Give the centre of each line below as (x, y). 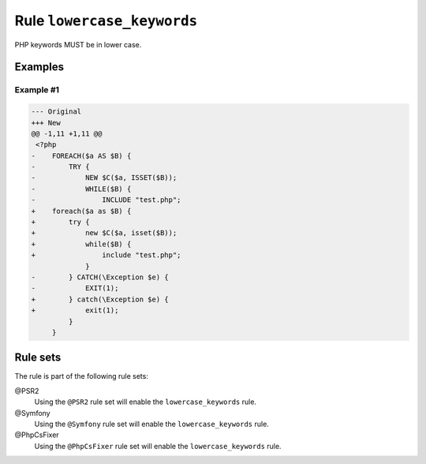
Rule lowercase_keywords (106, 21)
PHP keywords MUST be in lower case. (78, 44)
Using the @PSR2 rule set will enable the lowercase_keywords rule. (145, 402)
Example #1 (37, 90)
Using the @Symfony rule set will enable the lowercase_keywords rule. (152, 424)
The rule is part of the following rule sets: (82, 376)
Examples (39, 67)
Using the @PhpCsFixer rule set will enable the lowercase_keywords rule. (158, 446)
